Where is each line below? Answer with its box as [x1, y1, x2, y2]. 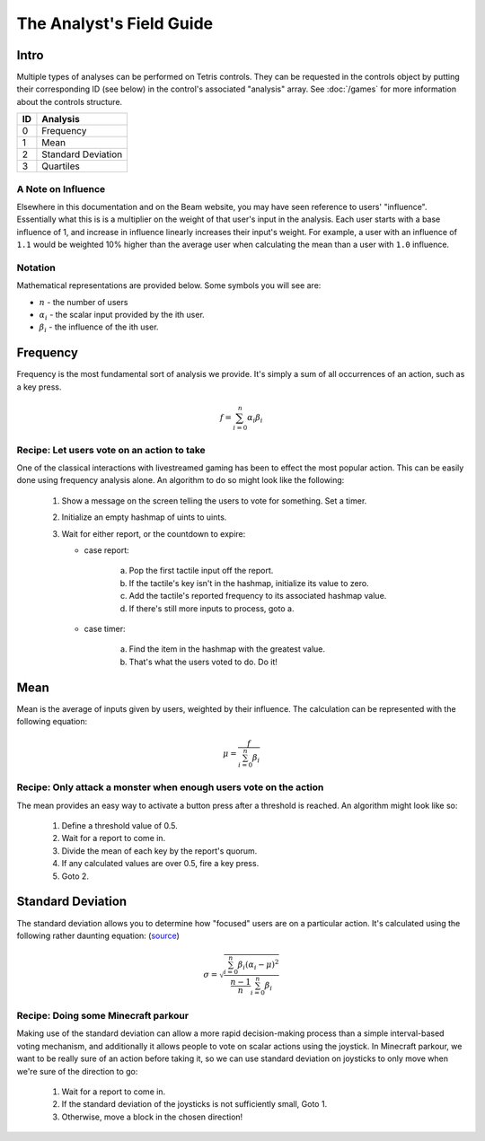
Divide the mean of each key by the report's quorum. [61, 845, 258, 856]
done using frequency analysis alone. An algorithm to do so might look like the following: [16, 475, 345, 486]
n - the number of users [39, 296, 128, 307]
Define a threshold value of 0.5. [61, 821, 179, 831]
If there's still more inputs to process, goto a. [128, 602, 295, 614]
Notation [16, 261, 56, 274]
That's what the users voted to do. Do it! [128, 656, 278, 667]
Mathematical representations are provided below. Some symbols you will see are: [16, 280, 322, 291]
